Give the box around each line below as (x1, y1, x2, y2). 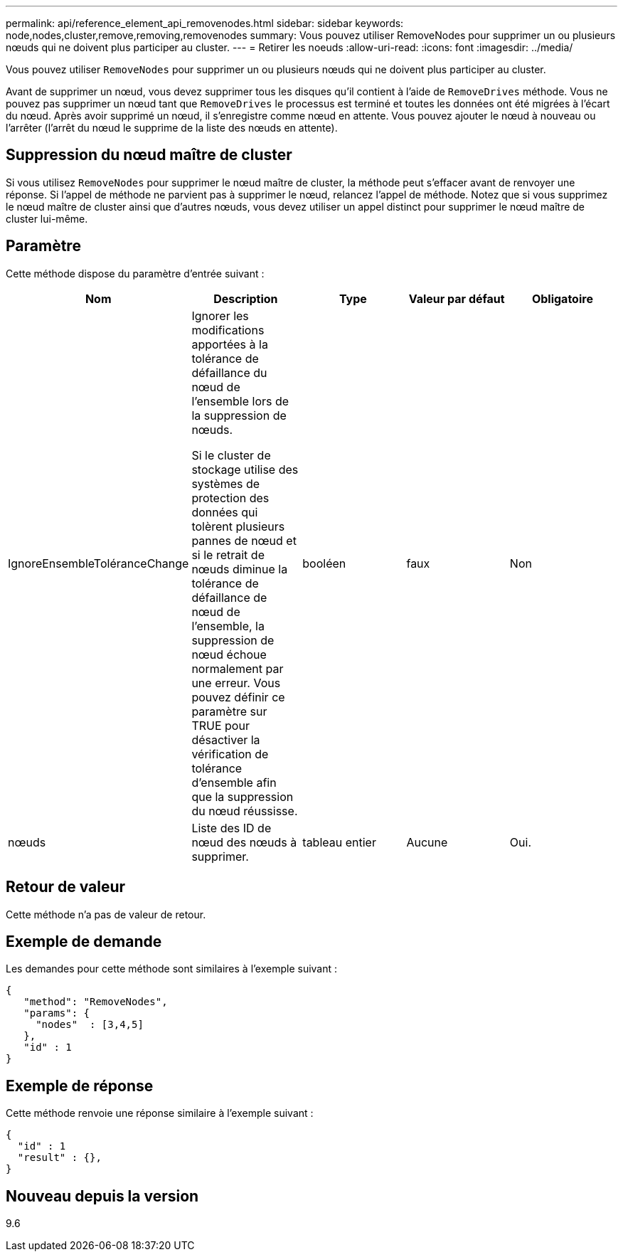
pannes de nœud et (191, 533, 297, 548)
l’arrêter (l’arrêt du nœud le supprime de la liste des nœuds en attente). (6, 122, 338, 134)
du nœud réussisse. (191, 803, 298, 818)
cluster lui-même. (6, 212, 88, 225)
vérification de (191, 746, 269, 761)
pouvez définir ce (191, 689, 285, 704)
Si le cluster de (191, 447, 271, 462)
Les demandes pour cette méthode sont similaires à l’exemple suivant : (6, 962, 338, 975)
